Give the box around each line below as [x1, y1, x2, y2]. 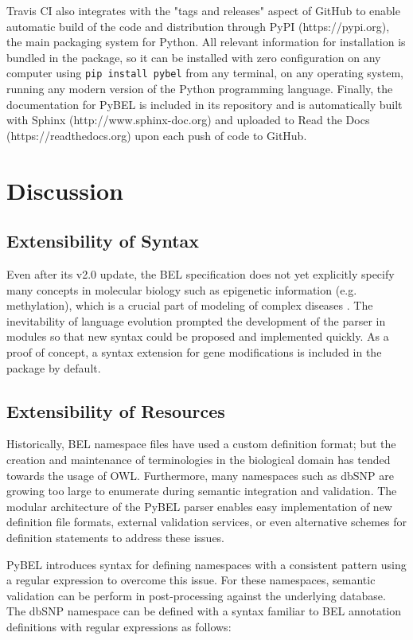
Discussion [6, 174, 123, 206]
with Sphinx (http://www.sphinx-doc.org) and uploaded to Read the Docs [6, 111, 370, 128]
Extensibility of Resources [6, 398, 225, 423]
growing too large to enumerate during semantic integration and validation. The [6, 482, 397, 499]
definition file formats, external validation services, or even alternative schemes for [6, 513, 407, 530]
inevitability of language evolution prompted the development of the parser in [6, 312, 386, 329]
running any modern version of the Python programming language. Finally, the [6, 80, 393, 97]
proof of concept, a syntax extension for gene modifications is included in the [6, 343, 382, 360]
